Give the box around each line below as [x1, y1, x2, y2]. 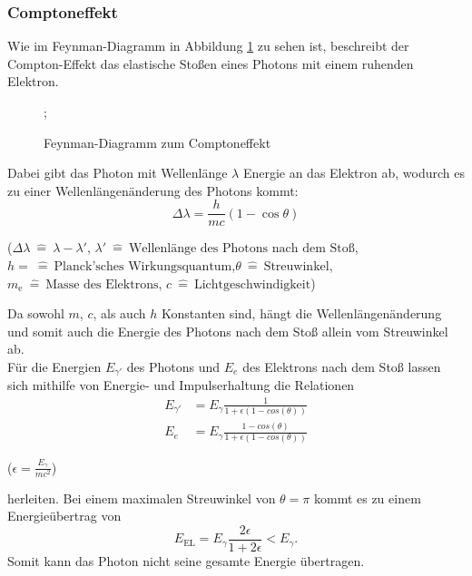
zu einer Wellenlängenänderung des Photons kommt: [7, 181, 299, 200]
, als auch [93, 304, 146, 323]
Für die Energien [7, 357, 102, 376]
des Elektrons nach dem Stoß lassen [242, 357, 441, 376]
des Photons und [126, 357, 221, 376]
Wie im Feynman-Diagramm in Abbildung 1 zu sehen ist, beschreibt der [7, 36, 409, 55]
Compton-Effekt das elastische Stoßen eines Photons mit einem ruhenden [7, 54, 414, 73]
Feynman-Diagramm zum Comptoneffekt [44, 132, 271, 151]
